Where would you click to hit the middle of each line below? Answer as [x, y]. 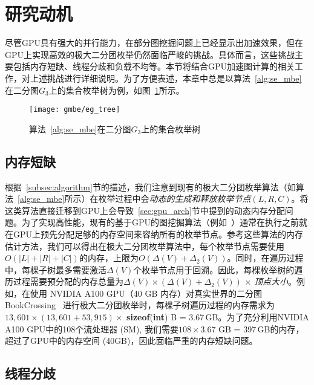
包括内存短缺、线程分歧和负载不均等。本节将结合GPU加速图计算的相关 [154, 66]
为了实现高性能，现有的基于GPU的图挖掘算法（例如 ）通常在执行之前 [160, 222]
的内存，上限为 [109, 258]
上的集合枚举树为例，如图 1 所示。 [116, 90]
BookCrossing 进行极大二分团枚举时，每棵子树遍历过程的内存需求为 [140, 305]
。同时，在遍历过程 [265, 258]
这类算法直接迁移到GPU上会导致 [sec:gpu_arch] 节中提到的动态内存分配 [145, 210]
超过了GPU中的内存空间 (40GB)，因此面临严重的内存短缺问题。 [131, 341]
